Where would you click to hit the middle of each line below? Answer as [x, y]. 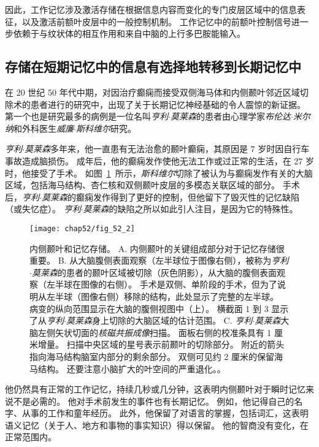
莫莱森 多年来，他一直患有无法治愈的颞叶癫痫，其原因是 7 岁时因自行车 [167, 149]
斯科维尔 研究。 [106, 128]
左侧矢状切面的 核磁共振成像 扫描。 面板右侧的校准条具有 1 [155, 332]
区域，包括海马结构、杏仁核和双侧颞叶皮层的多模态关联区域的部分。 [142, 185]
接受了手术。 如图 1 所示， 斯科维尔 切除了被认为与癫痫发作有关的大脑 [171, 173]
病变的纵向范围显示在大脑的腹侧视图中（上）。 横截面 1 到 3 [149, 308]
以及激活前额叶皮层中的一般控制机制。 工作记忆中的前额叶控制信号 [156, 21]
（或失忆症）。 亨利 [43, 209]
